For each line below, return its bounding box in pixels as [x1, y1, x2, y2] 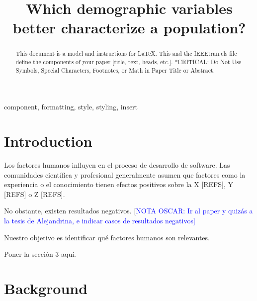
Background [4, 278, 88, 298]
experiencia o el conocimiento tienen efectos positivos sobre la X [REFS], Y [4, 179, 233, 190]
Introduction [4, 131, 92, 151]
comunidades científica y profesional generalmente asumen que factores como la [4, 169, 246, 180]
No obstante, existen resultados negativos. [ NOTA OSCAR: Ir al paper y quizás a [4, 205, 253, 216]
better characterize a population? [12, 17, 246, 38]
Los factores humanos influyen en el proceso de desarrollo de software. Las [4, 160, 230, 170]
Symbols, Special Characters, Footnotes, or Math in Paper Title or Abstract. [15, 66, 215, 74]
